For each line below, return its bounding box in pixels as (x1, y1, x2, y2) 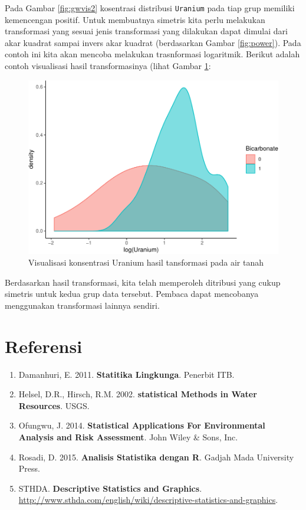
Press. (18, 462, 40, 475)
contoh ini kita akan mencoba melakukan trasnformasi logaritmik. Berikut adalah (5, 48, 300, 60)
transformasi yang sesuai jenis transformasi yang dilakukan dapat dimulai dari (5, 25, 288, 37)
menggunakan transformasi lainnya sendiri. (5, 299, 160, 311)
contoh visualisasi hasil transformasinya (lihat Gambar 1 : (5, 60, 211, 72)
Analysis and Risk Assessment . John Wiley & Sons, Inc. (18, 430, 238, 443)
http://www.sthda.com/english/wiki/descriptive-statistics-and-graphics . (18, 493, 278, 506)
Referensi (5, 334, 83, 358)
